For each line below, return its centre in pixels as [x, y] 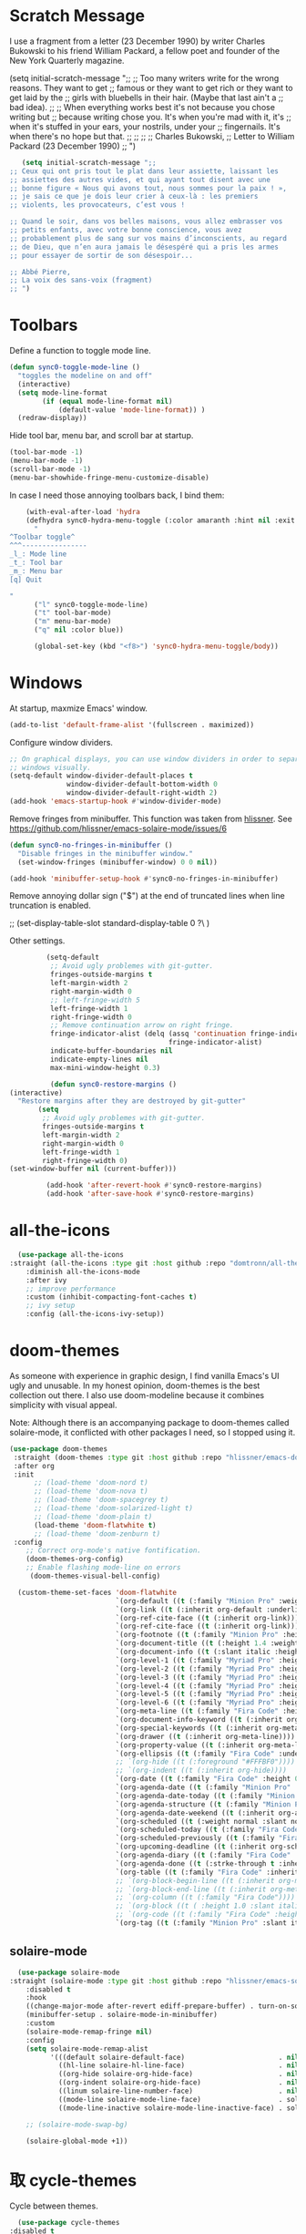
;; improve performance [71, 1289]
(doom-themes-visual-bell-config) [95, 1576]
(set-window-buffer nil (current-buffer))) [93, 1169]
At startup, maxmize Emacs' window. [79, 708]
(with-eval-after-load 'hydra [83, 511]
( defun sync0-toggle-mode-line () [75, 367]
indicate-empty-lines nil [99, 1059]
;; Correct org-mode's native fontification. [114, 1550]
